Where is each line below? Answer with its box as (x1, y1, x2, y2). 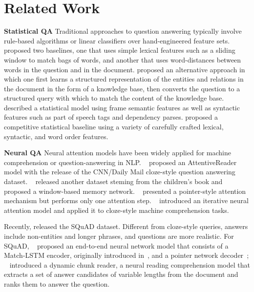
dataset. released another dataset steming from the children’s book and (4, 176, 223, 187)
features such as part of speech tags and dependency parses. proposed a (4, 112, 218, 122)
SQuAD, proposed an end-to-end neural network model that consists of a (4, 240, 229, 250)
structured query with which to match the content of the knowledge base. (4, 93, 224, 103)
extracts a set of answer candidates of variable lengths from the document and (4, 269, 238, 279)
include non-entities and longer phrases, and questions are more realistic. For (4, 231, 234, 241)
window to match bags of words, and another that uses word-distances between (4, 54, 241, 64)
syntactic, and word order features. (4, 131, 108, 141)
